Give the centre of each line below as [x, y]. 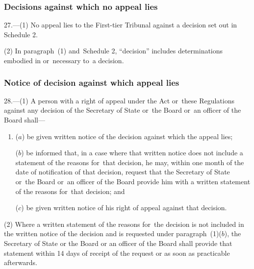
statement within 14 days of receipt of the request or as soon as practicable [117, 253]
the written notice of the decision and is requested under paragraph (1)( [113, 233]
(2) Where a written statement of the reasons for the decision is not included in [124, 224]
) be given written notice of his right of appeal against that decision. [124, 208]
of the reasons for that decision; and [70, 191]
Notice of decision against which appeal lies [92, 82]
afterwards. [21, 262]
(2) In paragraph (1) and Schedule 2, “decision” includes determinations [114, 51]
